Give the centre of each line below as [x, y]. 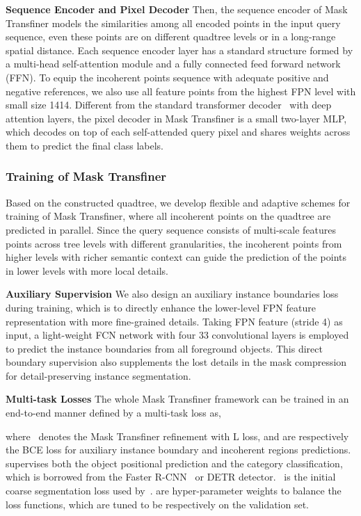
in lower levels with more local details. [87, 270]
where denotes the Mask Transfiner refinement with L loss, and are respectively [177, 436]
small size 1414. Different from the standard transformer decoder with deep [169, 105]
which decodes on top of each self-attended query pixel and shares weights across [178, 132]
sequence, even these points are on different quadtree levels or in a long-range [171, 37]
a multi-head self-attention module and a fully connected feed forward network [173, 64]
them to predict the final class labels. [85, 145]
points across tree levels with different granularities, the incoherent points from [174, 243]
